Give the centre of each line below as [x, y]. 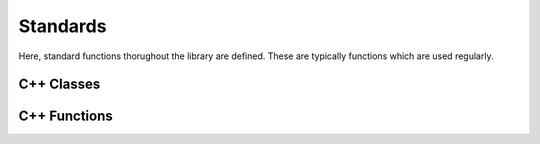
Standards [62, 26]
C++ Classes [59, 84]
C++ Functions [66, 116]
